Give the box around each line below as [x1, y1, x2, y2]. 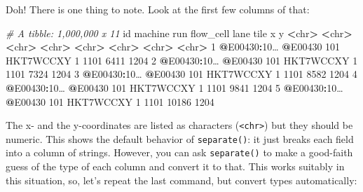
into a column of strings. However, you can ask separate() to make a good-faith [6, 145, 353, 160]
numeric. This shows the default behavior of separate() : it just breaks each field [6, 131, 354, 146]
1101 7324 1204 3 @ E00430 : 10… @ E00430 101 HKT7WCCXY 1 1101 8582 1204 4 [6, 67, 357, 81]
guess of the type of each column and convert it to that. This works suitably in [6, 159, 345, 174]
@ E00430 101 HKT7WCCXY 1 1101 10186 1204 [6, 94, 214, 109]
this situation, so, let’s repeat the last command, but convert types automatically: [6, 172, 357, 187]
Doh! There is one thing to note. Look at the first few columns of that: [6, 2, 310, 16]
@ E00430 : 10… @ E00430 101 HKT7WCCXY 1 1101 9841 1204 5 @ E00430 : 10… [6, 80, 343, 95]
